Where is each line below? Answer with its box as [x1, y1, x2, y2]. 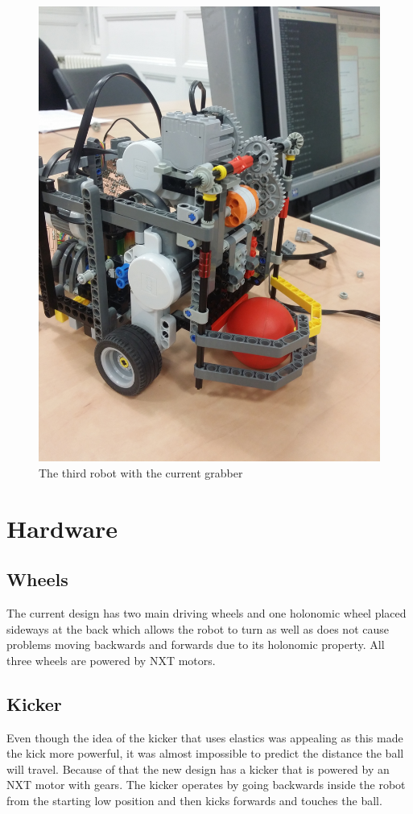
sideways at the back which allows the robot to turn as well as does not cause [6, 620, 389, 637]
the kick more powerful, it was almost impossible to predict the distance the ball [6, 745, 404, 762]
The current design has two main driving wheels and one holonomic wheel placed [6, 605, 407, 622]
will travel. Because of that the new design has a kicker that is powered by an [6, 760, 390, 777]
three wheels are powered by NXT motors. [6, 651, 216, 668]
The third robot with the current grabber [39, 464, 243, 481]
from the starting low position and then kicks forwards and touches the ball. [6, 792, 382, 809]
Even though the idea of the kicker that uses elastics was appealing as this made [6, 729, 403, 746]
